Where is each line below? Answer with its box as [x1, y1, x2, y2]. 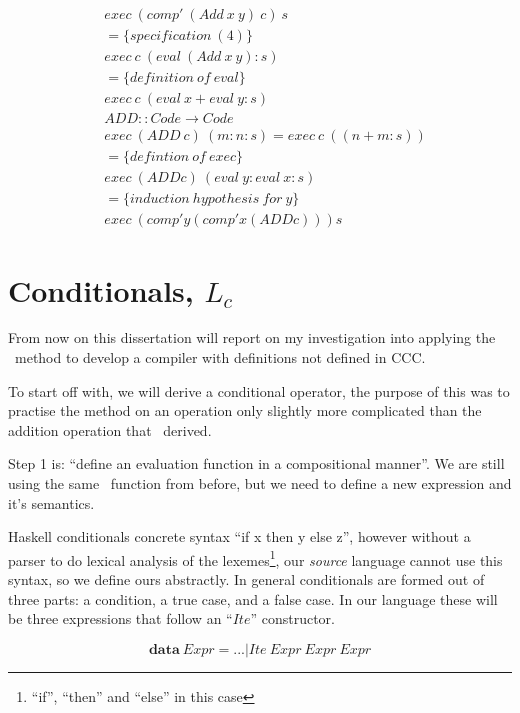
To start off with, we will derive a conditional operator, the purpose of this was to [8, 380, 510, 401]
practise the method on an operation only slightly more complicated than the [8, 400, 482, 421]
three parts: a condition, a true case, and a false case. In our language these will [8, 588, 498, 609]
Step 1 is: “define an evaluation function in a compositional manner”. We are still [8, 453, 505, 474]
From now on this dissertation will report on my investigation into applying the [8, 327, 496, 348]
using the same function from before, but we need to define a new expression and [8, 473, 512, 494]
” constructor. [250, 608, 335, 629]
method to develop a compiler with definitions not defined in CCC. [14, 347, 426, 368]
